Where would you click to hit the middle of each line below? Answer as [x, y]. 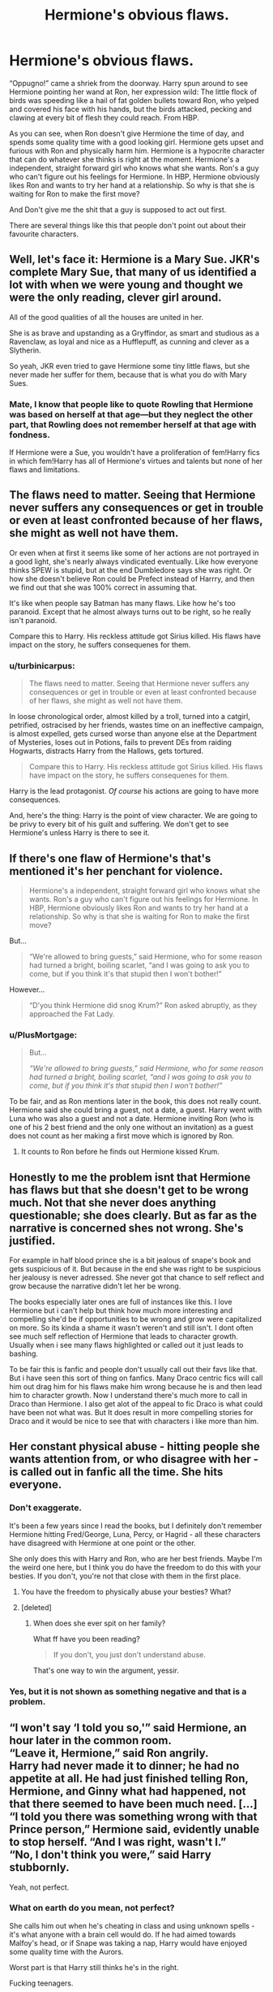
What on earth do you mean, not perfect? [92, 1908]
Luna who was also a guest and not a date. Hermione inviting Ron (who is [132, 1119]
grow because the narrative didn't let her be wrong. [95, 1286]
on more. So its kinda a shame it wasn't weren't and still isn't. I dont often [131, 1328]
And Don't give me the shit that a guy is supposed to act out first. [118, 210]
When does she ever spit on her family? [99, 1623]
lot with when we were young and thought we [126, 285]
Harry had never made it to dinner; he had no [124, 1766]
